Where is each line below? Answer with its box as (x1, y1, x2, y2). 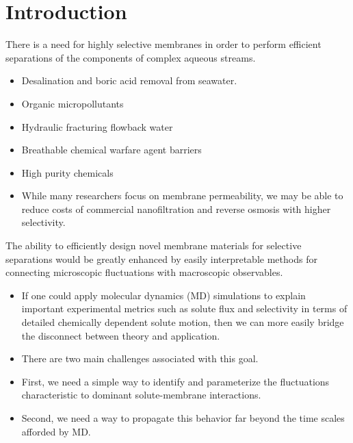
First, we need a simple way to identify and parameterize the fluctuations (21, 374, 330, 388)
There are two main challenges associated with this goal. (21, 351, 259, 366)
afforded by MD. (21, 424, 91, 438)
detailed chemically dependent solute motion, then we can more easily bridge (21, 315, 344, 329)
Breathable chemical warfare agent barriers (21, 142, 202, 157)
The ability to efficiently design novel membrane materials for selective (5, 238, 302, 253)
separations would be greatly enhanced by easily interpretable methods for (5, 251, 317, 266)
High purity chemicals (21, 165, 114, 179)
